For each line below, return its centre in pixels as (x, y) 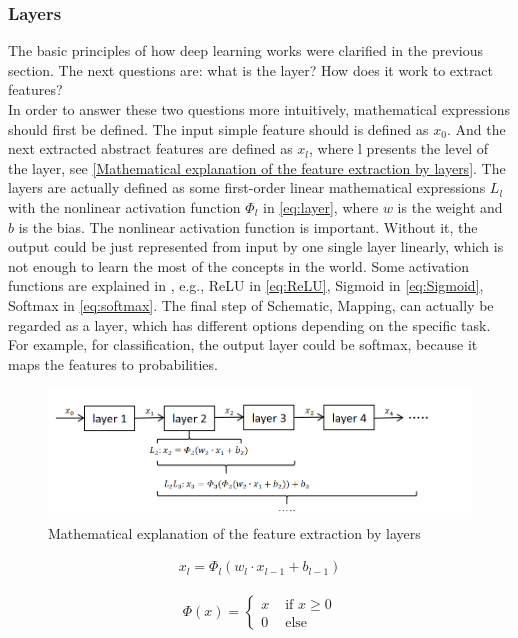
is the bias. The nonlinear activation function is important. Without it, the (248, 226)
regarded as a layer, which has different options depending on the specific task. (249, 324)
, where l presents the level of (399, 148)
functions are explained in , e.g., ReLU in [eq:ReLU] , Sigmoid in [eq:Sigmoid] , (246, 285)
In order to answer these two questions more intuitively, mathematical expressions (259, 109)
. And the (476, 128)
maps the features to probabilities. (113, 363)
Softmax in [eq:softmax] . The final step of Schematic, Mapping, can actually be (251, 304)
